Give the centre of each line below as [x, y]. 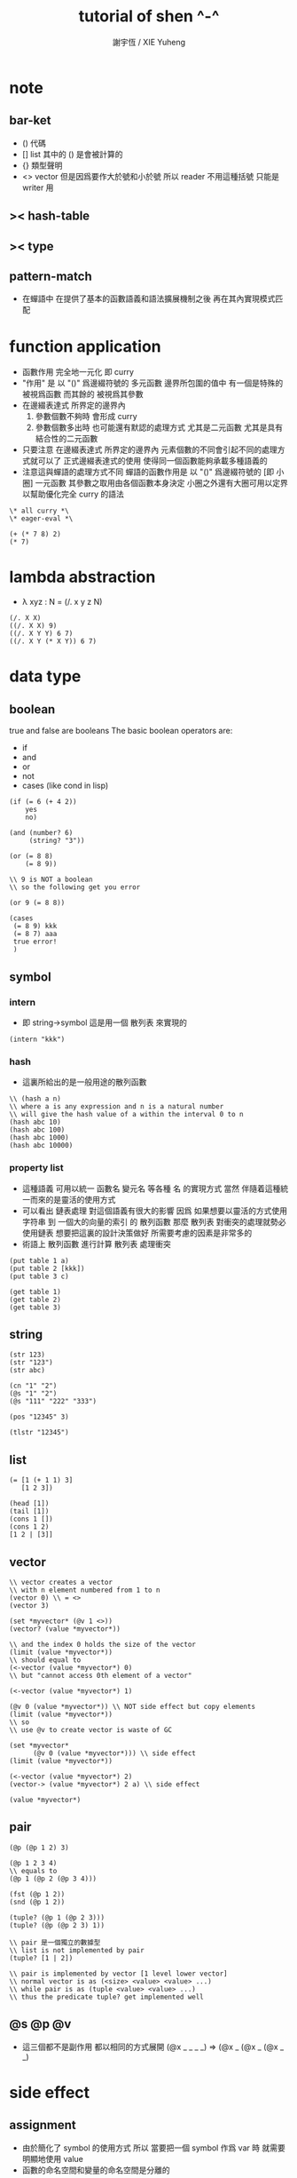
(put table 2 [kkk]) [47, 1268]
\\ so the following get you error [75, 887]
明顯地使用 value [53, 2158]
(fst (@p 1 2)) [37, 1894]
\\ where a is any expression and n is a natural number [117, 1107]
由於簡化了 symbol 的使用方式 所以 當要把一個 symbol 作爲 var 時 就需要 [153, 2148]
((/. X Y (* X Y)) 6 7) [53, 641]
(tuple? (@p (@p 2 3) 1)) [57, 1925]
